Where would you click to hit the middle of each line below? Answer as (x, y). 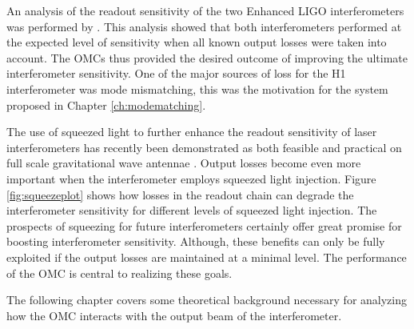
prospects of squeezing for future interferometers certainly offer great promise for (204, 225)
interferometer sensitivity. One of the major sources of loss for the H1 (176, 73)
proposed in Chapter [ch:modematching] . (106, 104)
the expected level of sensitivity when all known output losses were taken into (197, 42)
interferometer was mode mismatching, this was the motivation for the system (197, 88)
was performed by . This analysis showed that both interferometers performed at (204, 26)
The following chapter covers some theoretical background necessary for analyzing (207, 300)
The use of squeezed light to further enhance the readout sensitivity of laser (192, 132)
